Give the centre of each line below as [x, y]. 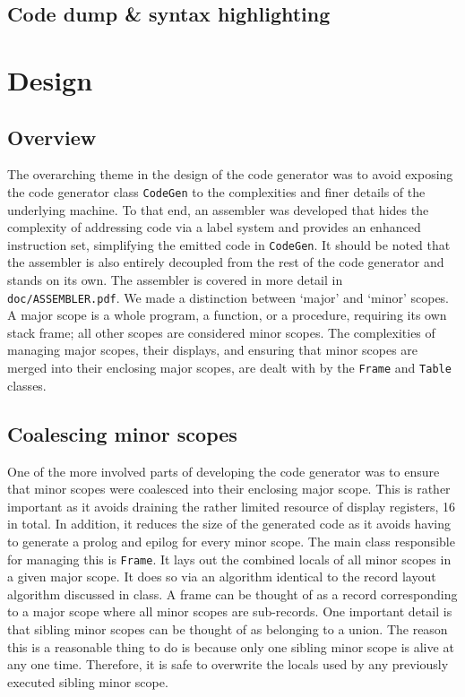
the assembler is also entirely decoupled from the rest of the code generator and [226, 262]
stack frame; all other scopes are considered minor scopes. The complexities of [221, 332]
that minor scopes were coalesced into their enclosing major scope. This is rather [229, 489]
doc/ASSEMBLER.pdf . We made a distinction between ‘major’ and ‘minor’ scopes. [228, 297]
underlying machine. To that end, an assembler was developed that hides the [218, 209]
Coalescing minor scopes [122, 433]
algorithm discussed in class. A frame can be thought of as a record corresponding [232, 594]
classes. [27, 385]
